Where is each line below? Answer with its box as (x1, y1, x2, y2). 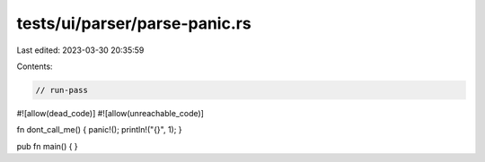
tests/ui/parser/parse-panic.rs (16, 13, 251, 33)
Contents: (16, 61, 53, 72)
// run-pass (35, 85, 89, 95)
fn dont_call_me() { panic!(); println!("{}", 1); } (16, 124, 183, 135)
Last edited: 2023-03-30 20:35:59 (16, 45, 145, 55)
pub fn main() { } (16, 141, 78, 151)
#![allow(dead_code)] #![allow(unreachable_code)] (16, 107, 204, 118)
